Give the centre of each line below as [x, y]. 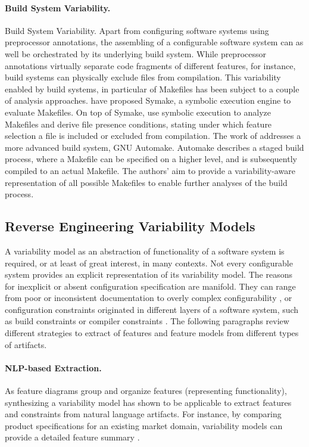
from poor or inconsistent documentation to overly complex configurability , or [149, 298]
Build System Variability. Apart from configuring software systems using [137, 30]
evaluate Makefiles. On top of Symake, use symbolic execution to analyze [138, 112]
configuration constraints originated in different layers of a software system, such [152, 309]
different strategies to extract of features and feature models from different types [152, 333]
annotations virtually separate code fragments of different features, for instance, [150, 65]
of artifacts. [26, 344]
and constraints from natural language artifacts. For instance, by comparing [143, 414]
